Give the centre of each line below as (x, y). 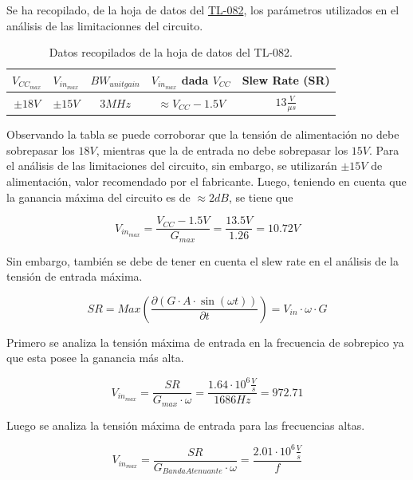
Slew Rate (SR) (286, 80)
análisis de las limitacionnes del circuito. (105, 25)
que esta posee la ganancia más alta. (95, 358)
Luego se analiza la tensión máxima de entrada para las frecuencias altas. (186, 425)
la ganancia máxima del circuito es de (98, 197)
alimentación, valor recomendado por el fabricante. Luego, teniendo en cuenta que (206, 181)
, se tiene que (261, 197)
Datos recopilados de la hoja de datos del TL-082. (171, 52)
